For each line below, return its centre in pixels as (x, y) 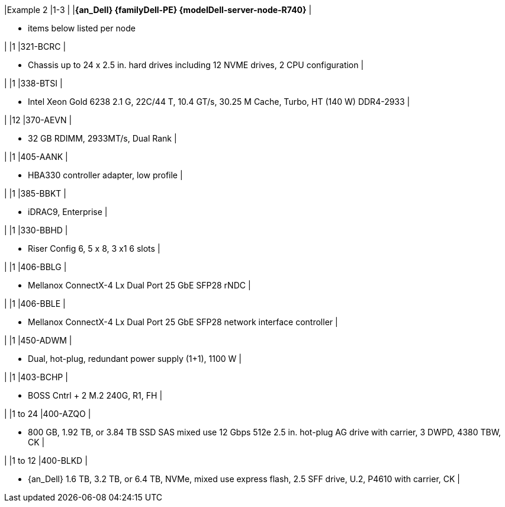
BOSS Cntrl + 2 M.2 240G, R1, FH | (95, 395)
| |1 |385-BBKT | (35, 193)
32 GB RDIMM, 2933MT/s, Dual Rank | (102, 138)
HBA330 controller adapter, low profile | (105, 175)
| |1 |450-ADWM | (38, 340)
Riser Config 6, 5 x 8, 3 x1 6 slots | (94, 248)
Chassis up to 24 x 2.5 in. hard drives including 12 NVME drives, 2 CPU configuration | (196, 65)
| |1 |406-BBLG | (36, 267)
